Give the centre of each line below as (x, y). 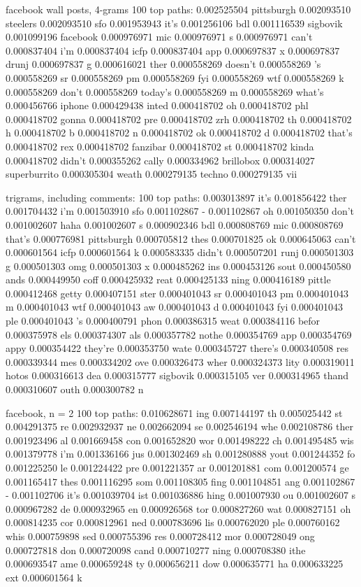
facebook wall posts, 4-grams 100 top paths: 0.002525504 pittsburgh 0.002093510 (178, 9)
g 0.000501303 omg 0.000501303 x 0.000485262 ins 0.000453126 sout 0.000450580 (178, 266)
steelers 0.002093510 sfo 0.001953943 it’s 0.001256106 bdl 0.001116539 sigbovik (174, 23)
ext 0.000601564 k (44, 577)
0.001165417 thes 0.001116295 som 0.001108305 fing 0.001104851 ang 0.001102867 (180, 481)
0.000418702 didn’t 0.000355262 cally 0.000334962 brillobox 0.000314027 (160, 160)
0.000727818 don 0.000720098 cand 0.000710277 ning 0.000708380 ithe (156, 550)
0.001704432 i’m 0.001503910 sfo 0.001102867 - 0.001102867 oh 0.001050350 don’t (180, 211)
